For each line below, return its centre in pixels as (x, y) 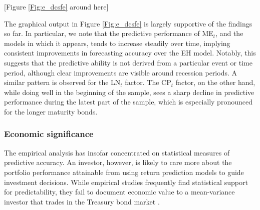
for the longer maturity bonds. (51, 111)
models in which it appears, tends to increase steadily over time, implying (117, 43)
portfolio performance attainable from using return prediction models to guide (124, 172)
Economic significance (49, 134)
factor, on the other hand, (215, 82)
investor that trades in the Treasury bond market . (82, 201)
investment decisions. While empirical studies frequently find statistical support (126, 182)
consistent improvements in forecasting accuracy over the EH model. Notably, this (130, 53)
